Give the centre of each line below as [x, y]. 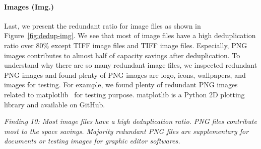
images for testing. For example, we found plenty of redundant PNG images [121, 85]
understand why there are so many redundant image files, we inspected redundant [131, 65]
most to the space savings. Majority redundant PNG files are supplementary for [126, 131]
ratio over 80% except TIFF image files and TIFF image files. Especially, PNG [126, 45]
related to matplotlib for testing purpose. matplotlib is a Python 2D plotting [124, 94]
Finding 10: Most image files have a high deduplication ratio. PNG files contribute [130, 121]
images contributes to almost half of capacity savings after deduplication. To [122, 55]
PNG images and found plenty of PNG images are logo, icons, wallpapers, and [125, 74]
